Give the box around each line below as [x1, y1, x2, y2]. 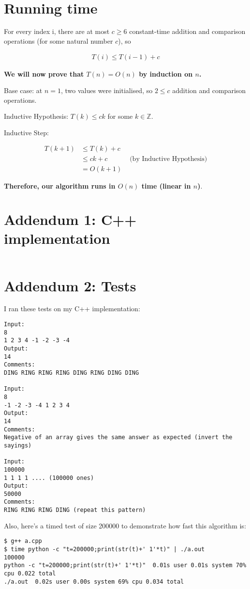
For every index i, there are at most [4, 26, 110, 36]
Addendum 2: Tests [4, 275, 136, 295]
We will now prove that [4, 69, 84, 79]
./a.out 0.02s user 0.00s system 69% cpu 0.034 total [4, 578, 184, 585]
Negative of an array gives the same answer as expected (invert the [4, 434, 233, 441]
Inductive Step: [4, 127, 49, 137]
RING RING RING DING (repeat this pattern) [4, 507, 146, 514]
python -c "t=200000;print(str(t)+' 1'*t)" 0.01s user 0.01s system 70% [4, 562, 247, 569]
